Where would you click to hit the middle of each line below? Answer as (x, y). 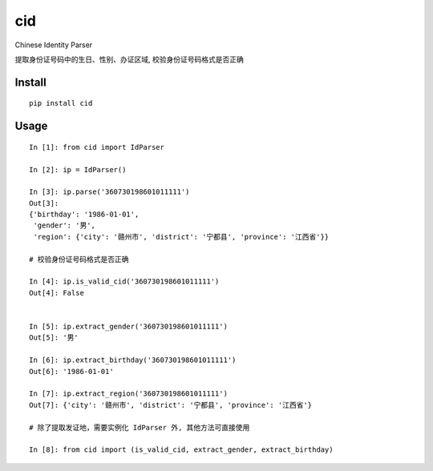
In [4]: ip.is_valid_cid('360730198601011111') (124, 282)
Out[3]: (44, 203)
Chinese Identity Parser (54, 45)
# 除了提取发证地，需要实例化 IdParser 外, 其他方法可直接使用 (140, 427)
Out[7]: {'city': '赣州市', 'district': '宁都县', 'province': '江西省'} (171, 405)
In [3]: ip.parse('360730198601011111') (109, 192)
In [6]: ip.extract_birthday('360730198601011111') (133, 360)
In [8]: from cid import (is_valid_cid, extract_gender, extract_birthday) (181, 450)
